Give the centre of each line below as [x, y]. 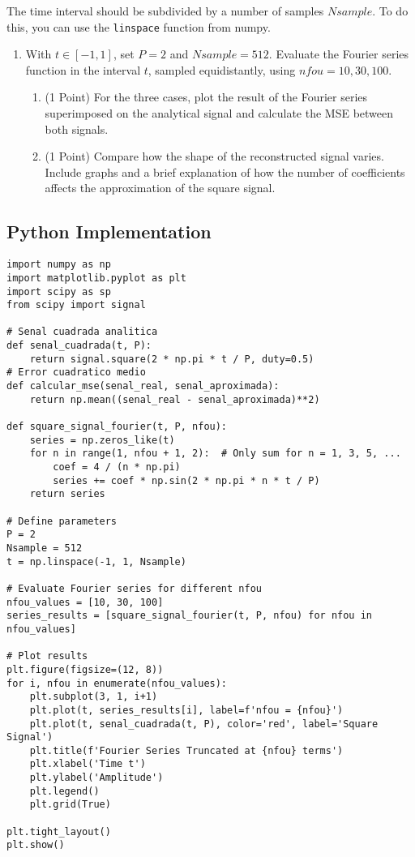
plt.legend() [64, 791]
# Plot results [47, 656]
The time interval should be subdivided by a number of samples [165, 11]
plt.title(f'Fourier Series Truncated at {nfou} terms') [186, 750]
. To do [390, 11]
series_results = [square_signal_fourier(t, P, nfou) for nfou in [190, 616]
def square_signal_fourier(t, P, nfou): [117, 427]
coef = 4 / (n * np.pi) [117, 467]
